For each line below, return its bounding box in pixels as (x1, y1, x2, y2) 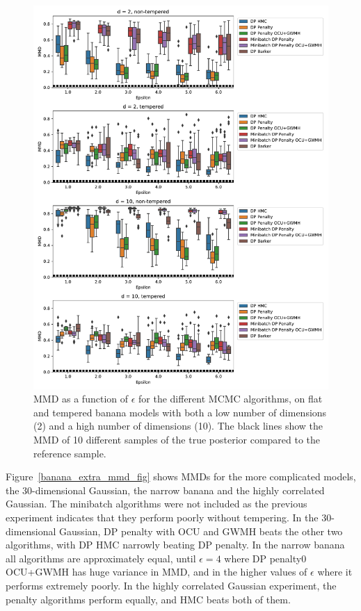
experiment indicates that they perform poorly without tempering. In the (6, 510, 319, 525)
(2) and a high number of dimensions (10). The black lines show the (33, 418, 323, 433)
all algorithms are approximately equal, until (6, 551, 196, 565)
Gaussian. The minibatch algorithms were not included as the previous (6, 496, 307, 511)
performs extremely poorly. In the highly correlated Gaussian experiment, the (6, 578, 337, 592)
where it (317, 564, 353, 579)
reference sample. (33, 446, 106, 460)
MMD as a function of (33, 391, 129, 406)
